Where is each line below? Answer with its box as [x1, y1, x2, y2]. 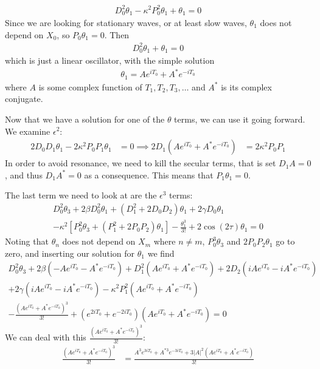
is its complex [221, 80, 272, 93]
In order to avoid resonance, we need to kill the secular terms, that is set [5, 157, 276, 169]
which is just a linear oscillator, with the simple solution [5, 54, 215, 67]
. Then [104, 28, 130, 41]
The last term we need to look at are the [5, 189, 157, 201]
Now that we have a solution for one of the [5, 112, 165, 125]
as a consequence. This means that [84, 168, 214, 181]
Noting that [5, 235, 49, 248]
